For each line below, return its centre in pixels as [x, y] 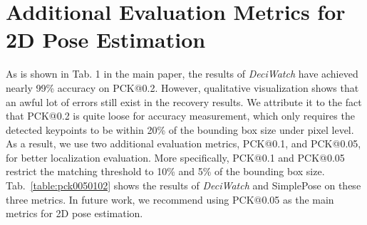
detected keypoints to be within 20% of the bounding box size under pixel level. [180, 129]
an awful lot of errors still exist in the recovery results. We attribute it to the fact [184, 101]
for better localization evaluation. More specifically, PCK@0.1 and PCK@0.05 [175, 157]
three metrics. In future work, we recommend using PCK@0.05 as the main [170, 199]
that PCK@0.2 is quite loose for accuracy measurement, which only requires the [180, 116]
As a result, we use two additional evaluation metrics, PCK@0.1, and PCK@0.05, [183, 143]
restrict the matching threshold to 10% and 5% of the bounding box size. [165, 171]
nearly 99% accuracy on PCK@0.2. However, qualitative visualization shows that [182, 87]
